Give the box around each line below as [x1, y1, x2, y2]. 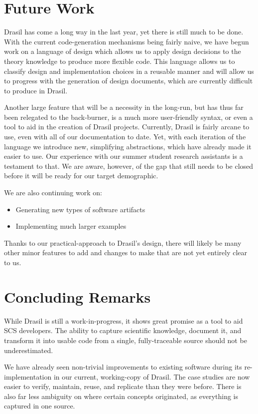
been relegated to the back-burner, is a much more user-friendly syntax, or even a [4, 111, 253, 122]
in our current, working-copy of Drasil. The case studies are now [53, 371, 250, 382]
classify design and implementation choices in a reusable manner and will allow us [4, 65, 254, 76]
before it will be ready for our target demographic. [4, 170, 158, 181]
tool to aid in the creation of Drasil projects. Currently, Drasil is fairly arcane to [4, 121, 250, 132]
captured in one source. [4, 401, 75, 411]
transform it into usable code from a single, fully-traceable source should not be [4, 335, 247, 345]
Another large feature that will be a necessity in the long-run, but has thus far [4, 102, 244, 112]
